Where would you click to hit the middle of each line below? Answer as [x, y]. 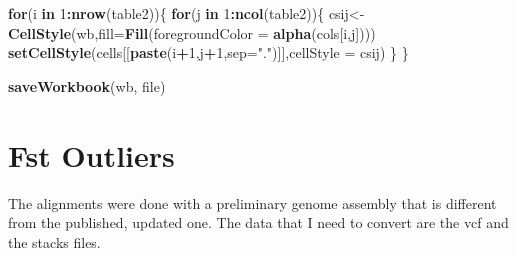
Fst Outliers [91, 154]
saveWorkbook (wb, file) [87, 85]
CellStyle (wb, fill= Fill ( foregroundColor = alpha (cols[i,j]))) [192, 32]
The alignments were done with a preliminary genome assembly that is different [252, 202]
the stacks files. [54, 241]
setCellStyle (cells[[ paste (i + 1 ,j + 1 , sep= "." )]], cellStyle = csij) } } [208, 52]
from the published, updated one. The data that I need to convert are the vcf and [258, 222]
